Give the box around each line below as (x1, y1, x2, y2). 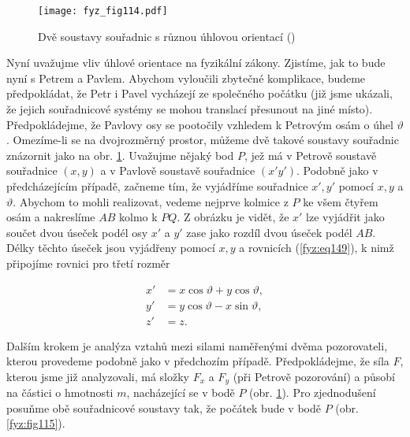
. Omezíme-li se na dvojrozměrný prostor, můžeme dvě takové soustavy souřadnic (6, 131, 399, 148)
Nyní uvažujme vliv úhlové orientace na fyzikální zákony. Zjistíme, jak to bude (6, 54, 386, 71)
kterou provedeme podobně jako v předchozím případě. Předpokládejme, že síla (6, 353, 389, 369)
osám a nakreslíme (6, 209, 95, 225)
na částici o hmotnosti (6, 384, 114, 401)
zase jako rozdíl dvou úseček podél (186, 224, 352, 240)
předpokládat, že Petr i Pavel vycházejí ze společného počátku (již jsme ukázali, (6, 85, 393, 102)
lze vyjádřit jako (306, 209, 385, 225)
